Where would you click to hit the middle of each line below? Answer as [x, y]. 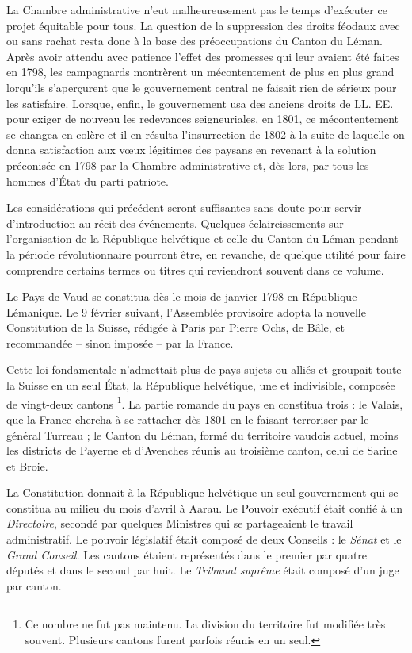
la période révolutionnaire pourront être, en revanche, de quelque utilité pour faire [206, 254]
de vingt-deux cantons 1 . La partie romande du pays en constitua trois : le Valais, [205, 402]
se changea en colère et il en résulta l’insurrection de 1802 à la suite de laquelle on [206, 134]
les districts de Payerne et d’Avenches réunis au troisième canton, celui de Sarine [202, 450]
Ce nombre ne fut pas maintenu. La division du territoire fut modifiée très [205, 624]
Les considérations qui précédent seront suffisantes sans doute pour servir [184, 207]
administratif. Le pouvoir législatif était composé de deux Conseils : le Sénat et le [204, 539]
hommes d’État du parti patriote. [88, 181]
